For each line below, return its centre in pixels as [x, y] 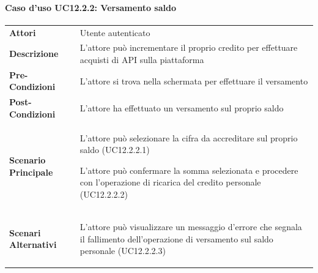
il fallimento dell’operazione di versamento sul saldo [176, 238]
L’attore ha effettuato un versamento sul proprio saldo [182, 108]
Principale [31, 172]
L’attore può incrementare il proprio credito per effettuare [189, 47]
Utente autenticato [115, 32]
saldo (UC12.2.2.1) [115, 150]
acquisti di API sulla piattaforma [142, 59]
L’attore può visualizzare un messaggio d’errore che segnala [191, 226]
